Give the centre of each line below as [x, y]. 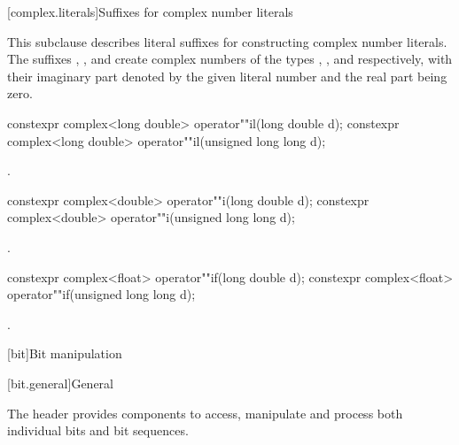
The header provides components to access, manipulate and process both [205, 413]
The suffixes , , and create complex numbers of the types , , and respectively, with [230, 59]
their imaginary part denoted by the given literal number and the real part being [227, 76]
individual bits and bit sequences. [98, 430]
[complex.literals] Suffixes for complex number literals [150, 12]
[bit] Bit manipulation [65, 353]
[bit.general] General [60, 383]
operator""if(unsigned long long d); [101, 294]
